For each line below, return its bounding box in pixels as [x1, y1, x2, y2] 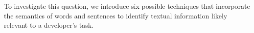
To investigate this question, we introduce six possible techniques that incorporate [4, 1, 250, 11]
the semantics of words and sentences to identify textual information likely [4, 10, 228, 20]
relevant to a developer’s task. [4, 20, 93, 30]
